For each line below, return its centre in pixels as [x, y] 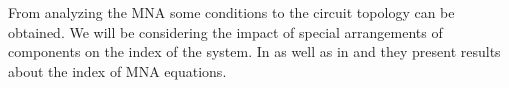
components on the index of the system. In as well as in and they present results [254, 51]
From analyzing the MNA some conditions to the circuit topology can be [231, 12]
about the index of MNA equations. [117, 70]
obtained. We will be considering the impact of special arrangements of [225, 31]
